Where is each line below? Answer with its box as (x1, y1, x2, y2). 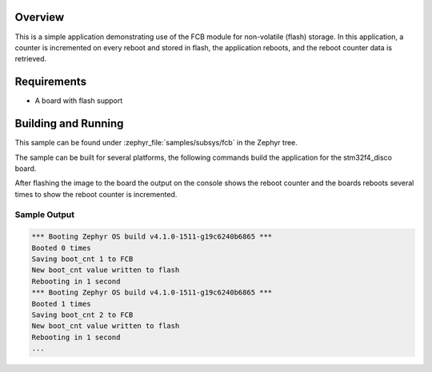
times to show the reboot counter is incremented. (14, 189, 178, 199)
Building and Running (14, 117, 124, 131)
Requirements (14, 75, 87, 89)
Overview (14, 10, 65, 24)
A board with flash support (34, 96, 123, 105)
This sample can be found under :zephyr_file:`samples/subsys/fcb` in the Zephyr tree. (14, 138, 298, 148)
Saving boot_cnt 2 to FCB (31, 310, 134, 319)
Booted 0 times (31, 243, 91, 252)
